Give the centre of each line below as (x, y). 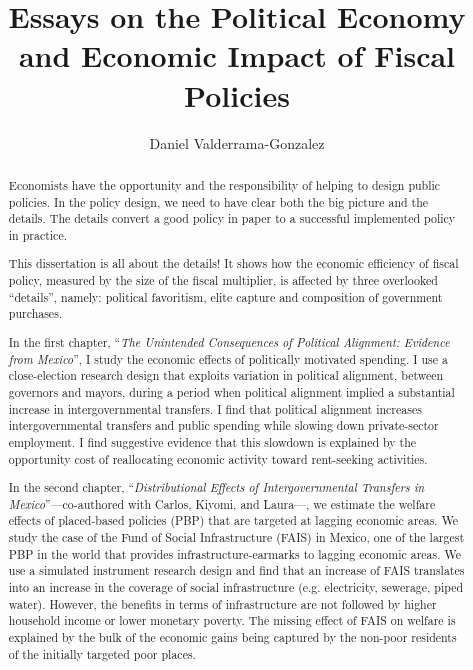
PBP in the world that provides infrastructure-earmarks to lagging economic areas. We (235, 553)
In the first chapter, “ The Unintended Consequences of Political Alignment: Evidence (229, 341)
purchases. (35, 313)
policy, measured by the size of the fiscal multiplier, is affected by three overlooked (223, 280)
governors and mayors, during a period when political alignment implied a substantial (231, 391)
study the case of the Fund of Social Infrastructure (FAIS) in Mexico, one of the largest (236, 537)
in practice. (37, 234)
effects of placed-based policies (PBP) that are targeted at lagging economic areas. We (233, 520)
